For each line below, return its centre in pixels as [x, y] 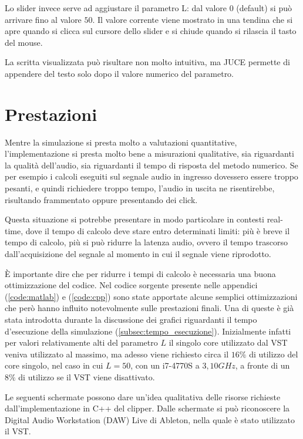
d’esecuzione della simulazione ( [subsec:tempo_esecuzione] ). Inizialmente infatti [148, 331]
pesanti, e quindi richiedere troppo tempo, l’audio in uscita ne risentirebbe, [140, 188]
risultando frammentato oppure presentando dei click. [101, 199]
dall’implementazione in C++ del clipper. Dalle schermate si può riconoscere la [147, 408]
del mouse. [24, 42]
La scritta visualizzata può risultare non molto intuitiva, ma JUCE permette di [147, 62]
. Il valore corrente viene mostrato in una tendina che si [193, 19]
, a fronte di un [262, 365]
